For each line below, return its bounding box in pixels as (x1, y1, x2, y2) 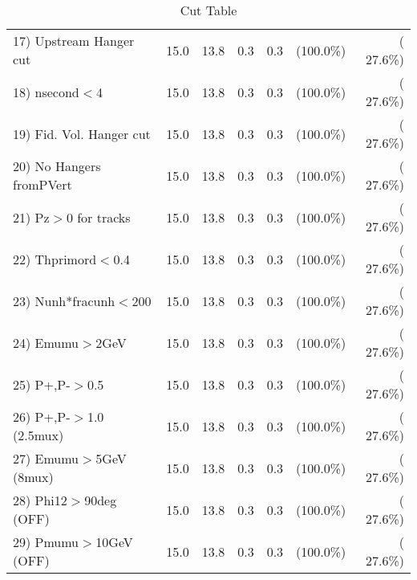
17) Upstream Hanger (13, 31, 135, 50)
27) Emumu (13, 449, 79, 468)
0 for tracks (66, 207, 131, 227)
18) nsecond (13, 82, 79, 101)
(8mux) (13, 468, 54, 486)
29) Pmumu (13, 533, 79, 551)
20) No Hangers (13, 157, 101, 175)
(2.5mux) (13, 426, 64, 444)
